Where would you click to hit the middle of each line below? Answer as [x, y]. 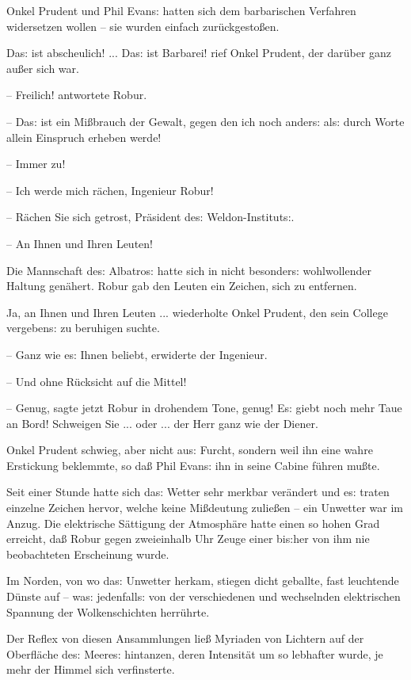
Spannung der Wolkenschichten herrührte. [108, 611]
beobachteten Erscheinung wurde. [88, 554]
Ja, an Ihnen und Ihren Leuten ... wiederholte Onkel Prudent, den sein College [197, 312]
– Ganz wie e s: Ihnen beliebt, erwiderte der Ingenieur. [137, 354]
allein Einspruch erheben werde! [84, 137]
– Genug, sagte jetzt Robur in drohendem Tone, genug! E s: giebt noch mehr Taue [204, 408]
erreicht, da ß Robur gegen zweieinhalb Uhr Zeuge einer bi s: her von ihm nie [188, 539]
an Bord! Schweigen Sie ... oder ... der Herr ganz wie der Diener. [162, 423]
